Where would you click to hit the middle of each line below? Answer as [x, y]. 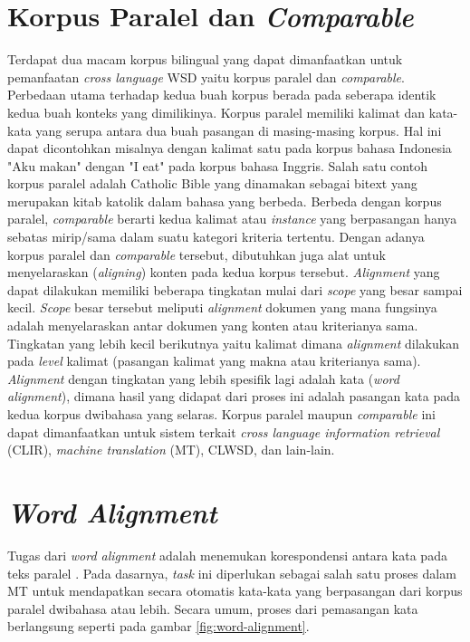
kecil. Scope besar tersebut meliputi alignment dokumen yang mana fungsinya [222, 307]
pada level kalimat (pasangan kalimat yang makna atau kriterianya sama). [214, 361]
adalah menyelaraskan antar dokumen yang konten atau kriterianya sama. [213, 326]
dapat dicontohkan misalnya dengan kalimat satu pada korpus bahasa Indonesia [230, 148]
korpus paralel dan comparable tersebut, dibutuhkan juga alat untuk [197, 254]
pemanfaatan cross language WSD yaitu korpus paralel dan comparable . [206, 77]
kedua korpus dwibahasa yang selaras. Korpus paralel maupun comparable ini [221, 414]
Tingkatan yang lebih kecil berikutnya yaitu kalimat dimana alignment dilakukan [233, 343]
